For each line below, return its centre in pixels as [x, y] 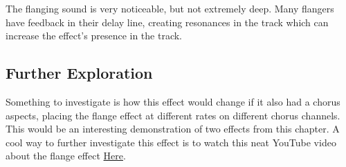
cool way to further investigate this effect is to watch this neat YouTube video [171, 142]
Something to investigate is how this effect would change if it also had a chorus [173, 101]
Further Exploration [79, 73]
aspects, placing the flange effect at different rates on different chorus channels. [173, 115]
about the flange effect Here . [66, 156]
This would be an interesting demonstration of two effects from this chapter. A [173, 129]
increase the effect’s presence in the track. [94, 36]
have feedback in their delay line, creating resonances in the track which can [167, 22]
